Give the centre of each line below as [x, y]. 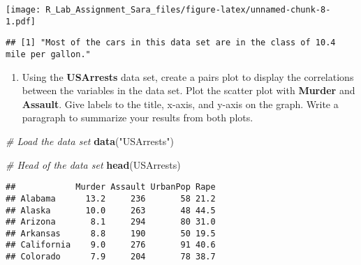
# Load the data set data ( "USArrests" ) [90, 141]
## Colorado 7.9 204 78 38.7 [111, 257]
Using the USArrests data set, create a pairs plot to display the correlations [188, 76]
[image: [23, 10]
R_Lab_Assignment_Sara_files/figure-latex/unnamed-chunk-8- [188, 10]
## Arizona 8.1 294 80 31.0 [111, 222]
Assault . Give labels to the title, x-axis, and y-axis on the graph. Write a [180, 104]
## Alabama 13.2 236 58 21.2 [111, 198]
